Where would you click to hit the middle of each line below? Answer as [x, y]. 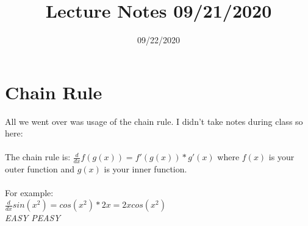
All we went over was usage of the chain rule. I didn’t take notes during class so [154, 121]
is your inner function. [145, 169]
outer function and [40, 169]
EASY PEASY [33, 218]
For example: [29, 193]
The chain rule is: [38, 157]
